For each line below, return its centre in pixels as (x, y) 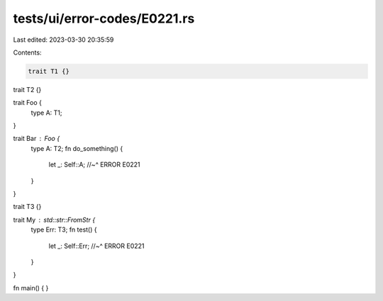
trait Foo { (28, 103)
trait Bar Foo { (37, 139)
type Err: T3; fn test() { (64, 229)
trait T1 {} (49, 71)
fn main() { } (31, 288)
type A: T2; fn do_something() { (77, 148)
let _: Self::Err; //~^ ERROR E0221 (96, 246)
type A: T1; (46, 113)
